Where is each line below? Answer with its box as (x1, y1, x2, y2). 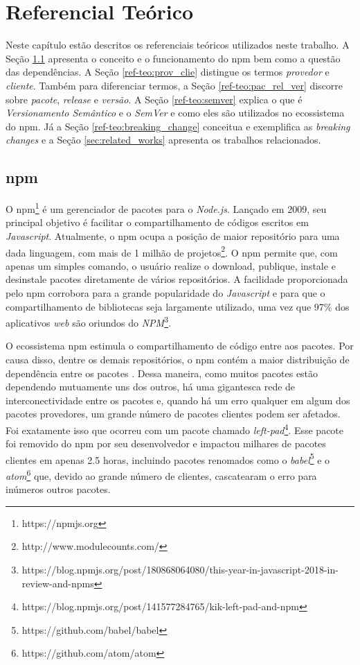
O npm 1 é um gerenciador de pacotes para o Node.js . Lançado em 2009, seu (6, 200, 327, 216)
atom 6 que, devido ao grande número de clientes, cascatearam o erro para (6, 467, 317, 483)
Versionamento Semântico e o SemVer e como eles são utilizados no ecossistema (6, 105, 345, 120)
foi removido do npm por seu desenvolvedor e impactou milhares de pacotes (6, 436, 326, 451)
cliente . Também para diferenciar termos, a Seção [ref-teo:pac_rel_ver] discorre (6, 78, 343, 92)
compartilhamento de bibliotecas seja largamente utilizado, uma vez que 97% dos (6, 299, 350, 313)
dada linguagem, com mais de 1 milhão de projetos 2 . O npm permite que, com (6, 243, 338, 259)
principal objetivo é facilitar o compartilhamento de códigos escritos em (6, 215, 309, 230)
